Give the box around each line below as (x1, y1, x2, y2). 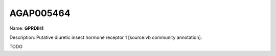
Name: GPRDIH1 (9, 25, 44, 31)
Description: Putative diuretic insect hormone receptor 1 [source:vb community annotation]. (9, 34, 202, 40)
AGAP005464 (9, 8, 71, 19)
